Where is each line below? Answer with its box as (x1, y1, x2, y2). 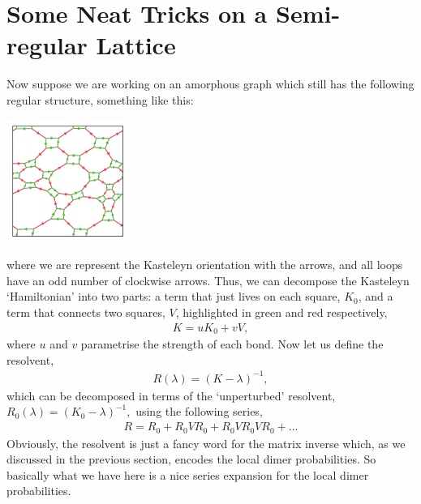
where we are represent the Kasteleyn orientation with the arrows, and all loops (6, 256, 403, 273)
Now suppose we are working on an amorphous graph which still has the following (6, 75, 415, 92)
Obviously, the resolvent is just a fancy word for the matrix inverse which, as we (6, 434, 406, 451)
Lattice (96, 28, 176, 62)
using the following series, (135, 403, 263, 420)
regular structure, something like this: (6, 91, 194, 108)
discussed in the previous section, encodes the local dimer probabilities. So (6, 451, 376, 468)
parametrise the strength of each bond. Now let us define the (80, 335, 384, 352)
